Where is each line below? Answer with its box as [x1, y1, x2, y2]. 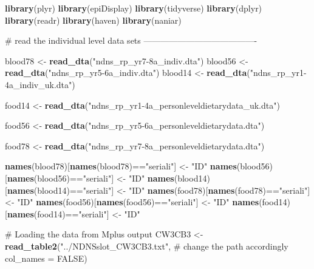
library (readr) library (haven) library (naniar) [5, 13, 182, 26]
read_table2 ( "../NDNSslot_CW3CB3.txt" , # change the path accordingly [5, 239, 288, 252]
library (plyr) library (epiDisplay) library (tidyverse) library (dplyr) [5, 2, 262, 14]
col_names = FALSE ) [5, 251, 87, 264]
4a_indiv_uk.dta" [5, 78, 72, 90]
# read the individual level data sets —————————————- [5, 34, 258, 47]
